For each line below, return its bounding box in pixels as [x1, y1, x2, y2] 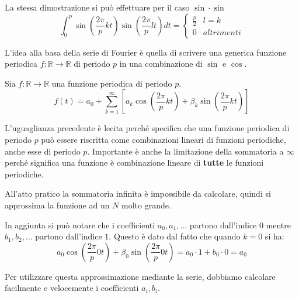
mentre [266, 218, 291, 231]
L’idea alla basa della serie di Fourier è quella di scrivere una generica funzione [5, 46, 287, 58]
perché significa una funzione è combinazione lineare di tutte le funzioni [5, 156, 264, 169]
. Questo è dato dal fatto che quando [109, 230, 241, 242]
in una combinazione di [119, 57, 203, 70]
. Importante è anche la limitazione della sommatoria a [87, 145, 284, 157]
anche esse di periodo [5, 145, 81, 157]
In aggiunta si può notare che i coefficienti [5, 218, 155, 231]
